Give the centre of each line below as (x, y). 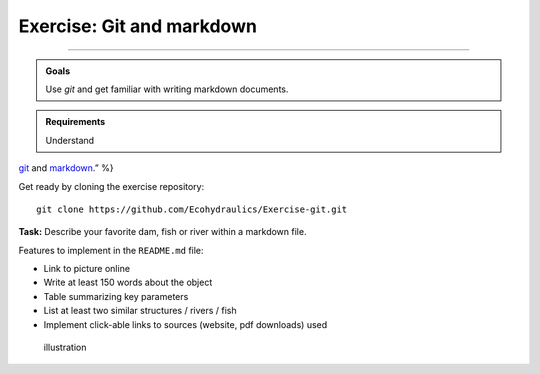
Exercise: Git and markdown (137, 26)
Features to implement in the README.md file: (111, 250)
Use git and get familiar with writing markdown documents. (167, 89)
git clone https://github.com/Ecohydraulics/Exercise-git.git (192, 209)
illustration (65, 347)
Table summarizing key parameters (116, 296)
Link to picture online (86, 269)
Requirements (75, 122)
